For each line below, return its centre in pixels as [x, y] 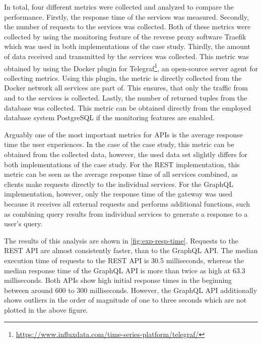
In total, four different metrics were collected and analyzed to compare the [119, 7]
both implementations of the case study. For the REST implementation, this [122, 164]
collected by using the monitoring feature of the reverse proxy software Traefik [125, 36]
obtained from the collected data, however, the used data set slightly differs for [126, 154]
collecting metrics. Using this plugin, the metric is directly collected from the [123, 78]
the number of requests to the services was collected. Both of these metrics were [127, 27]
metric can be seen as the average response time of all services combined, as [121, 174]
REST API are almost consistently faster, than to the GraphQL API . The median [131, 250]
